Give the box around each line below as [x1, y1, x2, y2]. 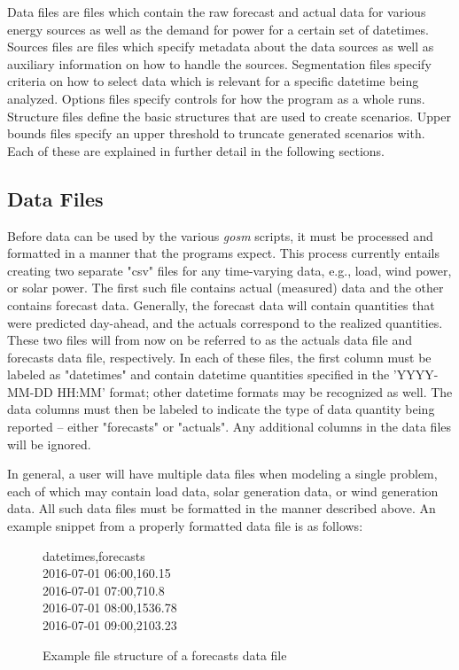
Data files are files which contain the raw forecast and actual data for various [7, 3, 426, 20]
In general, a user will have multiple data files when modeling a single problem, [7, 464, 438, 483]
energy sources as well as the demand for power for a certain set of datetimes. [7, 19, 429, 38]
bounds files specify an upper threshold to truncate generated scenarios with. [7, 124, 425, 143]
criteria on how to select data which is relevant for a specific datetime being [7, 72, 419, 90]
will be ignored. [7, 434, 91, 453]
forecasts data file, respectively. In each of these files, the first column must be [7, 347, 432, 366]
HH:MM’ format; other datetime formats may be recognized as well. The [57, 382, 453, 401]
